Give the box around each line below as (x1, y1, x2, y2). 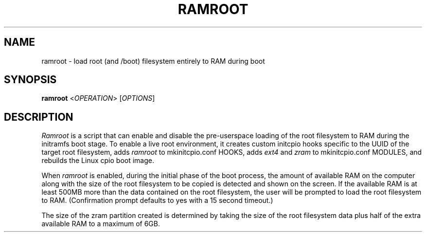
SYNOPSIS (4, 73, 57, 86)
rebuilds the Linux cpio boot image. (41, 156, 154, 165)
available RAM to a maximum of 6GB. (41, 219, 160, 228)
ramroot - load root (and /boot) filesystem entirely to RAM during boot (41, 56, 265, 65)
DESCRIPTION (4, 110, 73, 123)
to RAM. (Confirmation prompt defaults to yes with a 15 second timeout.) (41, 196, 273, 205)
